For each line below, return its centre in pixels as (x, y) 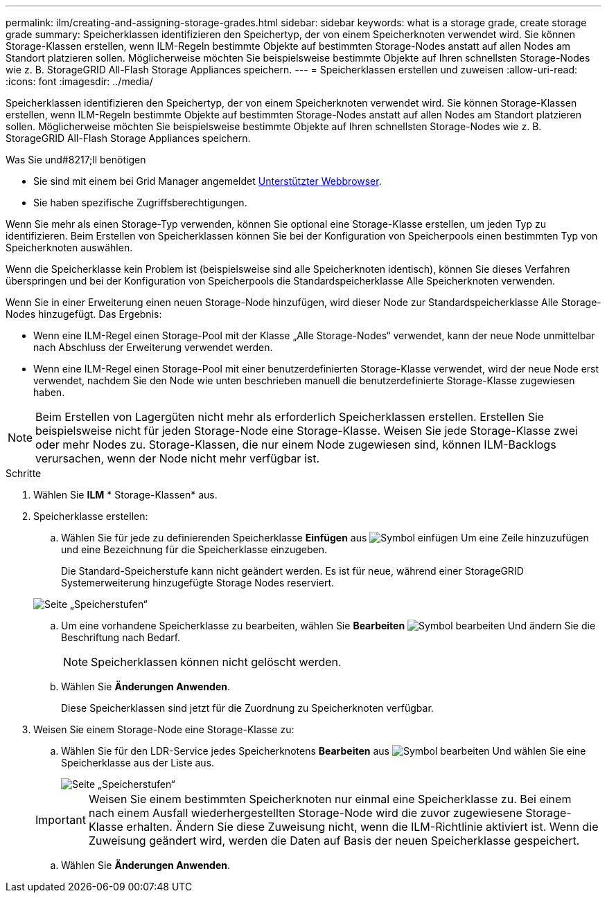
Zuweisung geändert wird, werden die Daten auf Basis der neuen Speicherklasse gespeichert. (334, 841)
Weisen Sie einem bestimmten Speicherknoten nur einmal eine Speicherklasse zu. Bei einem (330, 799)
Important (61, 820)
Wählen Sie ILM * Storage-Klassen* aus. (125, 495)
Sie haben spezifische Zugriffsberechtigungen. (140, 203)
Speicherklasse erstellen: (91, 516)
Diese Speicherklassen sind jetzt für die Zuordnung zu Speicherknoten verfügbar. (247, 708)
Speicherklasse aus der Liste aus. (138, 763)
